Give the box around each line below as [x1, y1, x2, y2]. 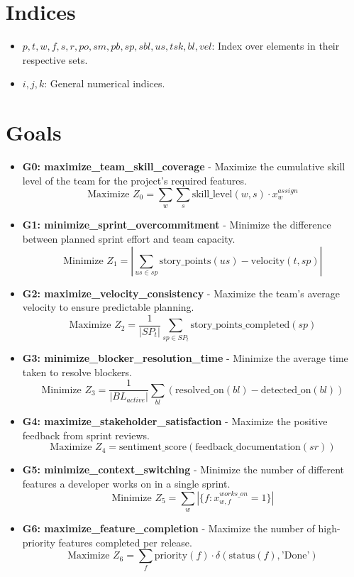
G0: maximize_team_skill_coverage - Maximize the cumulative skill [22, 159, 345, 174]
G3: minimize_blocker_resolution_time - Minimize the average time [22, 351, 348, 366]
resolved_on [175, 385, 224, 395]
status [228, 551, 255, 561]
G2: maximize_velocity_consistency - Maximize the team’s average [22, 285, 340, 300]
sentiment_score [118, 442, 187, 453]
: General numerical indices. [44, 76, 165, 91]
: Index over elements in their [211, 38, 340, 53]
